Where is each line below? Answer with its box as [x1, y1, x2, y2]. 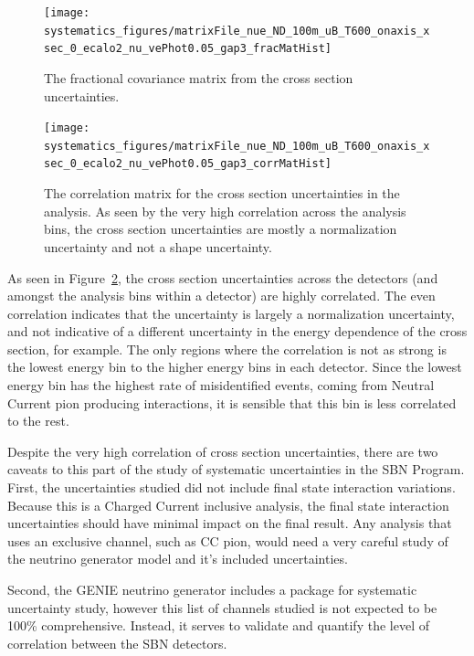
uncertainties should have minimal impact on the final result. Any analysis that [7, 513, 452, 533]
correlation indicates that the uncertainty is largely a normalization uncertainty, [7, 303, 455, 323]
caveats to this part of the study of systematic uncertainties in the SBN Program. [7, 460, 465, 479]
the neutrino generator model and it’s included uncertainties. [7, 549, 348, 568]
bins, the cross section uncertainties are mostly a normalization [44, 219, 397, 238]
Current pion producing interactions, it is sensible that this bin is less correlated [7, 393, 457, 412]
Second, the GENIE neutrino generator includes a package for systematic [7, 580, 417, 598]
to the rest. [7, 411, 69, 430]
